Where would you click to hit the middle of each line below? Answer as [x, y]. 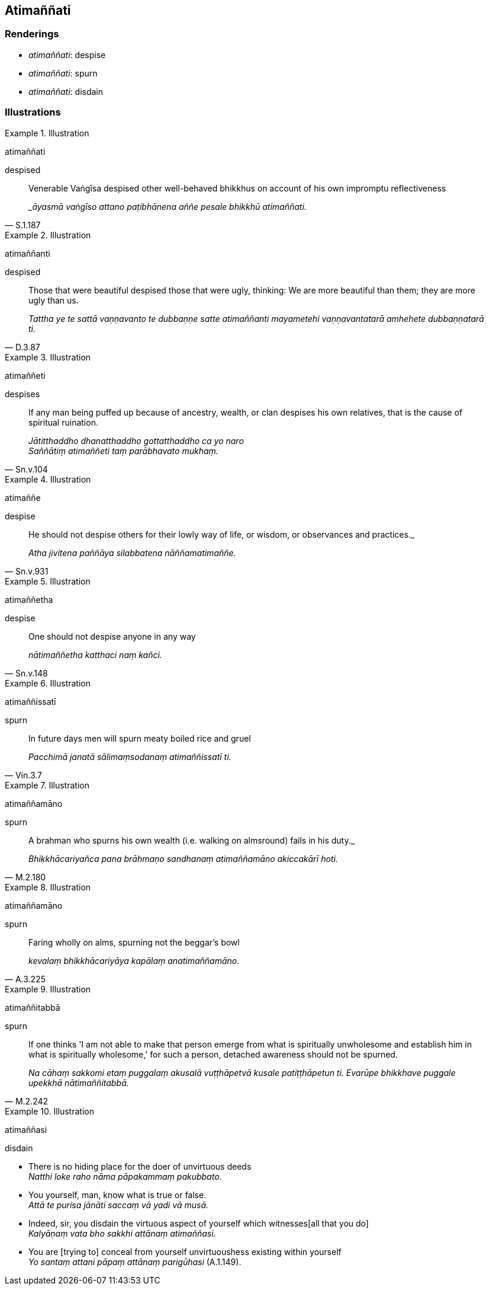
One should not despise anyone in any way [112, 636]
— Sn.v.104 [26, 469]
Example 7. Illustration [47, 785]
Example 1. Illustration [47, 133]
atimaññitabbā [33, 1007]
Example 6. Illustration [48, 683]
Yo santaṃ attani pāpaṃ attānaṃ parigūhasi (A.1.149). [135, 1262]
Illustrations [33, 112]
